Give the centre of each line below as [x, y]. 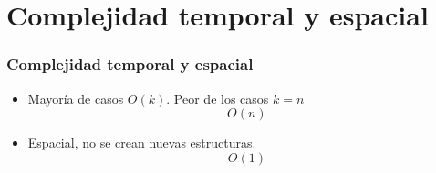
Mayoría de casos [76, 98]
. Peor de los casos [218, 98]
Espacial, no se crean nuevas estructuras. [142, 142]
